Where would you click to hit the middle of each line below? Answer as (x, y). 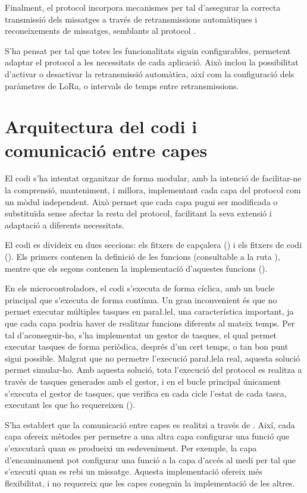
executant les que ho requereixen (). (70, 405)
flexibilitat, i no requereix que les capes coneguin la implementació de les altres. (150, 483)
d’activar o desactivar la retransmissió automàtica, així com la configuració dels (150, 73)
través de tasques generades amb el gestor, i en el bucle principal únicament (143, 381)
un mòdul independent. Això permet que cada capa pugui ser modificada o (141, 201)
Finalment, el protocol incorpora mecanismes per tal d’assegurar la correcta (143, 7)
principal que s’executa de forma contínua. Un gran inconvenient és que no (141, 299)
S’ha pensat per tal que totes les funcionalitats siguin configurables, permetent (148, 50)
